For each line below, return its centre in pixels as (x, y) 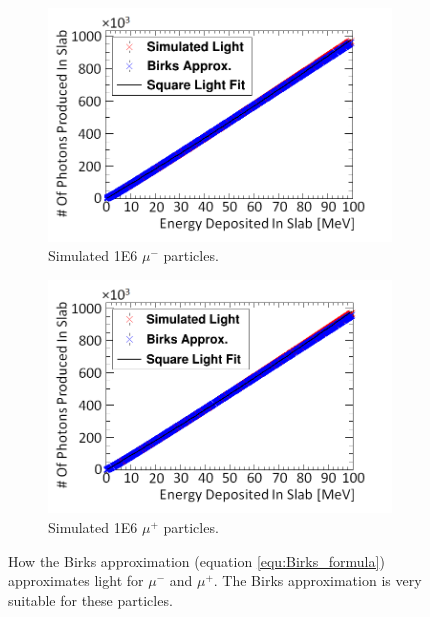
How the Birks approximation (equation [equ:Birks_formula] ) (196, 560)
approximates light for (76, 580)
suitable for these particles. (90, 599)
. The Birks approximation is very (317, 580)
